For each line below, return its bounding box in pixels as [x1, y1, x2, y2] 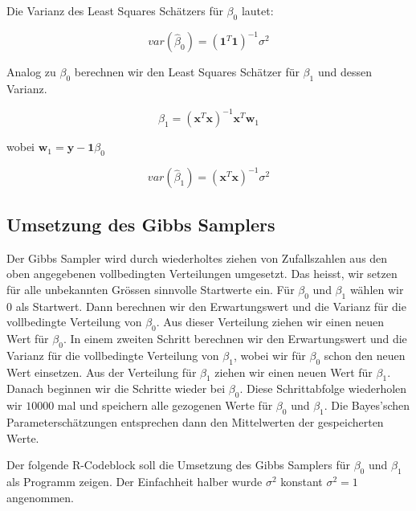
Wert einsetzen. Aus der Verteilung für [6, 363, 197, 380]
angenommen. [6, 489, 74, 505]
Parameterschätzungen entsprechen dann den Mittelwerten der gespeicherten [6, 414, 384, 431]
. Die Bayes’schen [324, 397, 410, 414]
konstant [280, 473, 323, 490]
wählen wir [349, 280, 404, 297]
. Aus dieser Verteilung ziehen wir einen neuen [156, 313, 385, 330]
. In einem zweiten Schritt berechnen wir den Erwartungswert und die [63, 330, 407, 347]
